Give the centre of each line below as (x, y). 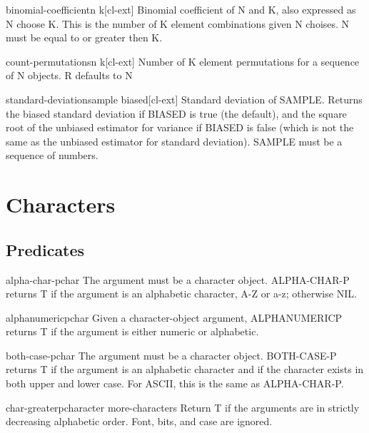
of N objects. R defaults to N (69, 75)
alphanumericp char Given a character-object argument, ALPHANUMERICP (174, 317)
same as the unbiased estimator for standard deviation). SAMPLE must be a (174, 141)
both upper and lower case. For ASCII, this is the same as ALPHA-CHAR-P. (175, 383)
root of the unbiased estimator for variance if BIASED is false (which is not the (180, 127)
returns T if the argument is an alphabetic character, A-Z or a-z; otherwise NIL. (181, 294)
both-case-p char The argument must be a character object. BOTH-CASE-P (171, 355)
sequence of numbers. (52, 155)
